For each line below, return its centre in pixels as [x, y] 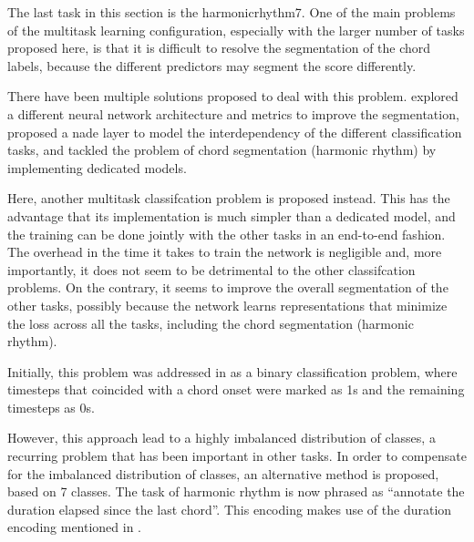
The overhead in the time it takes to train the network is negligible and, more [225, 252]
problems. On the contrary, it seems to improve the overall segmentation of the [228, 287]
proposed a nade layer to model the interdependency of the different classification [235, 132]
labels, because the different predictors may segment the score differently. [212, 65]
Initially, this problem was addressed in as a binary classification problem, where [232, 371]
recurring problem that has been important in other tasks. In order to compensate [237, 456]
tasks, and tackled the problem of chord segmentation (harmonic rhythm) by [222, 150]
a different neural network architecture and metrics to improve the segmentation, [233, 113]
